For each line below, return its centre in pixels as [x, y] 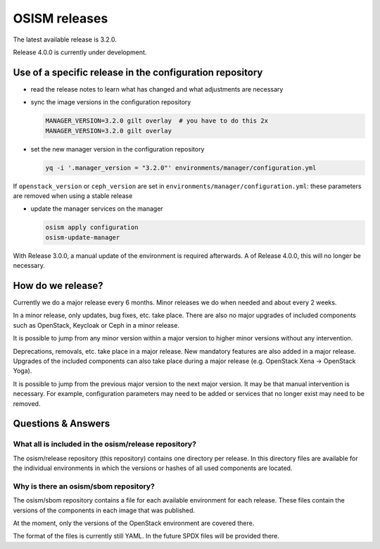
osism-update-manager [83, 237]
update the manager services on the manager [97, 209]
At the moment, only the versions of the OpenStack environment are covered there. [134, 523]
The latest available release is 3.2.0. [65, 39]
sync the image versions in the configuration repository [111, 102]
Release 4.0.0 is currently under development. [80, 52]
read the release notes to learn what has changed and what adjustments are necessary [157, 89]
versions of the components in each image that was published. [104, 510]
